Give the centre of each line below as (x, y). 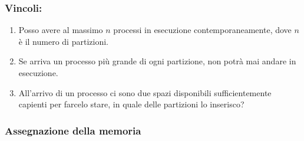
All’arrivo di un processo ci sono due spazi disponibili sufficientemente (145, 92)
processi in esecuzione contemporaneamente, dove (202, 30)
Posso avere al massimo (61, 30)
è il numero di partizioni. (63, 41)
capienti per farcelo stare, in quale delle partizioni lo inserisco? (131, 104)
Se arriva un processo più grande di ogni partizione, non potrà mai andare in (157, 61)
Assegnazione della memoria (73, 130)
